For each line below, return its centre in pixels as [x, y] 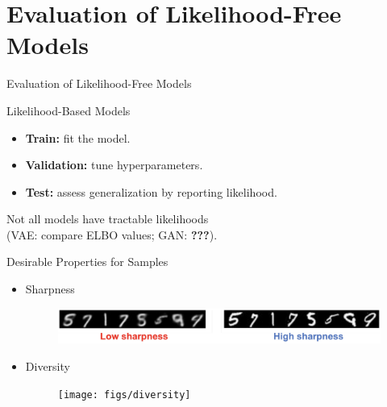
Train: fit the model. [78, 137]
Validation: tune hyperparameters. [114, 165]
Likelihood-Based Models [69, 110]
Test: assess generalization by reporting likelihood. [151, 191]
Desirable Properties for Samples [87, 262]
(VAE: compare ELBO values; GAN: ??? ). [112, 234]
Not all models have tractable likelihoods [108, 219]
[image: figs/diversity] [124, 395]
